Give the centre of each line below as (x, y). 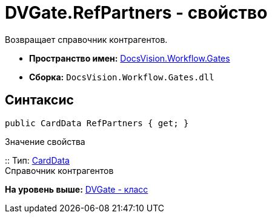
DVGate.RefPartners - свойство (136, 13)
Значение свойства (45, 141)
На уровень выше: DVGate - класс (77, 189)
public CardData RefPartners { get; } (97, 123)
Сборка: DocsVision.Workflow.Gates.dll (122, 77)
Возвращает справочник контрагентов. (86, 39)
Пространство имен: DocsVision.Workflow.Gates (130, 58)
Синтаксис (39, 100)
